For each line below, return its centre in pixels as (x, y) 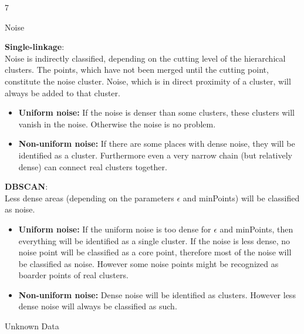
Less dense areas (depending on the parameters (89, 198)
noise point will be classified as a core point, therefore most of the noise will (155, 252)
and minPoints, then (256, 229)
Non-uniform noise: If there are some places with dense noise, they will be (157, 144)
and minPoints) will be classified (241, 198)
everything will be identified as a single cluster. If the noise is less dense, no (154, 240)
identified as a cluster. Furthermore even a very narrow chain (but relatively (155, 155)
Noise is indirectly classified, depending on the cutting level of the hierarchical (145, 58)
